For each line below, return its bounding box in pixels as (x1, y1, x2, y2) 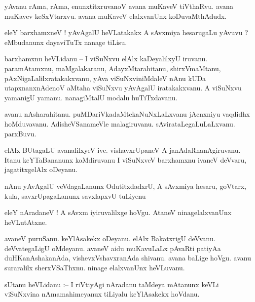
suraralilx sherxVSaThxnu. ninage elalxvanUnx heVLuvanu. (4, 262, 185, 273)
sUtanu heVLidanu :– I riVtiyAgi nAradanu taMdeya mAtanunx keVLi (4, 279, 219, 289)
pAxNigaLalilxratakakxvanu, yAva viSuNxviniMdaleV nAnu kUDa (4, 73, 206, 83)
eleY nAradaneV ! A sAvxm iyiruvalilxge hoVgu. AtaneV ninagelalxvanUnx (4, 207, 232, 217)
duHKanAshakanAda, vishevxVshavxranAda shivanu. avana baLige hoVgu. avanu (4, 253, 251, 263)
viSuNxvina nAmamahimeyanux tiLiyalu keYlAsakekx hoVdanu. (4, 289, 200, 299)
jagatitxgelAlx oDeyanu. (4, 164, 77, 174)
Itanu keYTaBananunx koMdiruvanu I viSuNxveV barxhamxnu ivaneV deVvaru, (4, 154, 247, 165)
